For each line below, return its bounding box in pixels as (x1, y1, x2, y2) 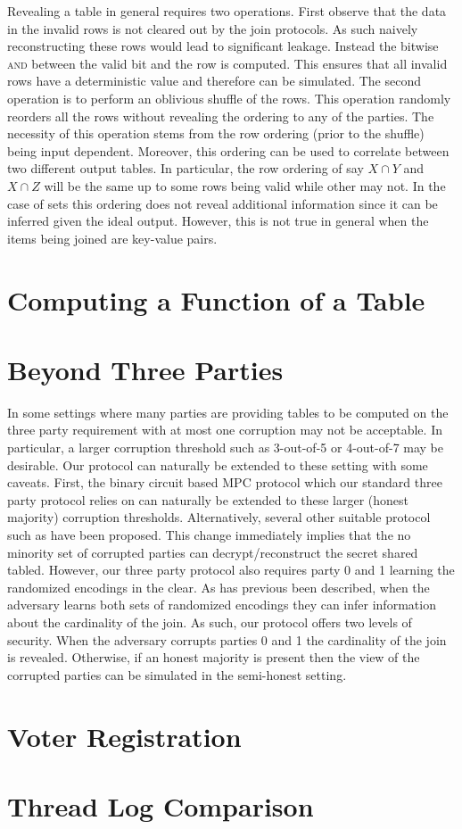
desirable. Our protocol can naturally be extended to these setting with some (7, 455, 428, 474)
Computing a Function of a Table (7, 281, 425, 318)
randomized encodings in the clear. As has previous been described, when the (7, 577, 430, 596)
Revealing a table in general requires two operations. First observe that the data (7, 2, 447, 20)
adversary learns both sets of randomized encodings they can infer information (7, 595, 436, 614)
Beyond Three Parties (7, 351, 284, 387)
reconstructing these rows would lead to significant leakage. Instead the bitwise (7, 37, 439, 55)
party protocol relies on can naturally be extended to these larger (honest (7, 490, 409, 509)
